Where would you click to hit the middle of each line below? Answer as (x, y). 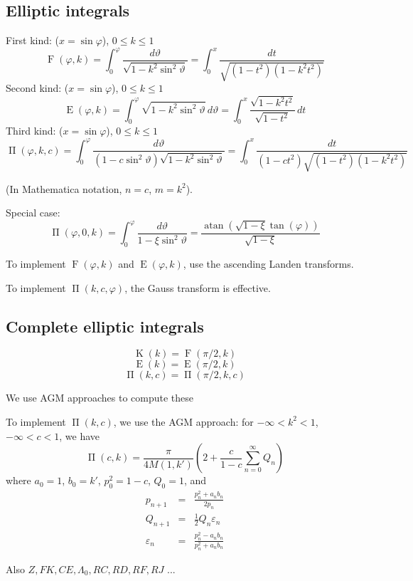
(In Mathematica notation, (64, 188)
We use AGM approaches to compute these (100, 398)
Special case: (33, 213)
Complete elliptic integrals (105, 326)
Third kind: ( (34, 131)
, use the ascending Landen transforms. (268, 263)
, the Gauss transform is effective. (198, 287)
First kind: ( (32, 40)
